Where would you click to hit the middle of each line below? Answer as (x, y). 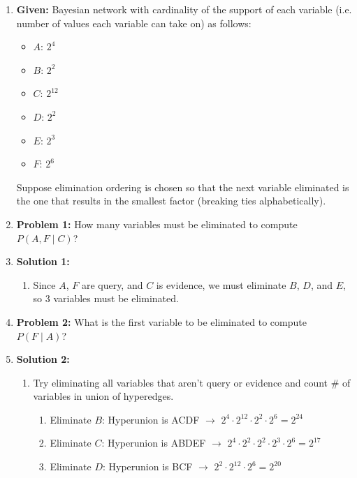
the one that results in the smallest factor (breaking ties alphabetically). (171, 201)
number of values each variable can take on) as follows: (134, 23)
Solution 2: (43, 359)
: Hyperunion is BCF (147, 466)
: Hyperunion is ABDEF (154, 443)
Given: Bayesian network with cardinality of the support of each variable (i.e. (184, 9)
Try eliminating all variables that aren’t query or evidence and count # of (192, 382)
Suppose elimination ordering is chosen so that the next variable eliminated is (183, 187)
